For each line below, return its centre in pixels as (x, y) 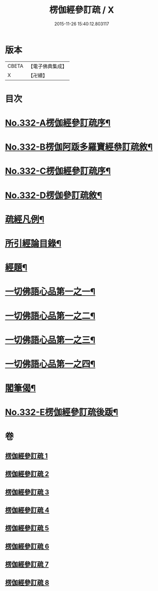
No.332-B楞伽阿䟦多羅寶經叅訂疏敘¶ (79, 147)
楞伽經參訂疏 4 (27, 510)
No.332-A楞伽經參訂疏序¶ (58, 123)
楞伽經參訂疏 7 (27, 564)
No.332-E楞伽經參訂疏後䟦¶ (61, 412)
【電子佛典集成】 (47, 66)
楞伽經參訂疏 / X (82, 10)
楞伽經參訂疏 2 (27, 474)
